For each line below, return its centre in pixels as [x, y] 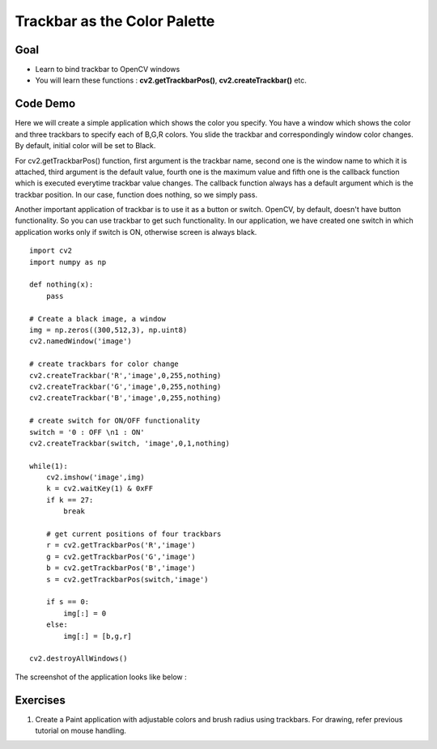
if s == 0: [68, 602]
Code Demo [45, 104]
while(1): [49, 466]
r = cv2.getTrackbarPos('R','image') [121, 545]
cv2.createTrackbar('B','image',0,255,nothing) [125, 398]
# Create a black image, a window [98, 319]
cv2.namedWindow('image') [81, 341]
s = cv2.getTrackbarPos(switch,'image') [127, 579]
